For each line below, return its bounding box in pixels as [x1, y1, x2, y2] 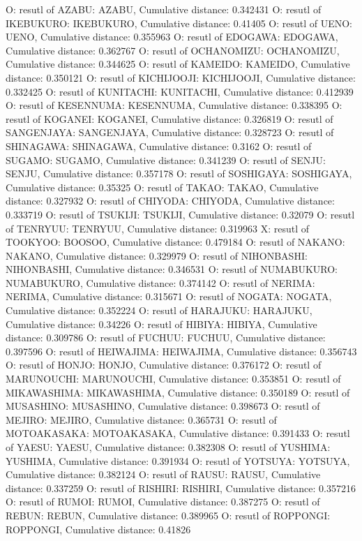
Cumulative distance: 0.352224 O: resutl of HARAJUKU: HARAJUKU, [6, 303, 312, 318]
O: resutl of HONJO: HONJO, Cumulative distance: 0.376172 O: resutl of [6, 357, 322, 372]
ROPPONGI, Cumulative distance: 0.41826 [6, 521, 191, 536]
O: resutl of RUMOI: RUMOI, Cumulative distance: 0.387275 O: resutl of [6, 494, 320, 509]
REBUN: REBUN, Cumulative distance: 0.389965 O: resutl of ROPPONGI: [6, 507, 331, 522]
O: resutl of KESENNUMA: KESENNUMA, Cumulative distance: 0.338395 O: [6, 98, 342, 112]
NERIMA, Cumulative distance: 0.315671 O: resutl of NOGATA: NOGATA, [6, 289, 332, 304]
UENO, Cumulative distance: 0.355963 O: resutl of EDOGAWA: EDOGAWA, [6, 29, 338, 44]
